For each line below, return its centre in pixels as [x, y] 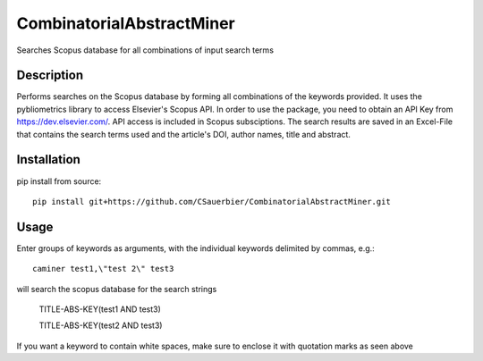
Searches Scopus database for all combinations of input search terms [145, 50]
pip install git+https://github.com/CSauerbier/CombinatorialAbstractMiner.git [212, 201]
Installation [48, 160]
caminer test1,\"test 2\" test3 [103, 269]
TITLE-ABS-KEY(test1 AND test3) [100, 309]
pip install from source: [59, 181]
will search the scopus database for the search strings [117, 289]
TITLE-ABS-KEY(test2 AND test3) [101, 325]
